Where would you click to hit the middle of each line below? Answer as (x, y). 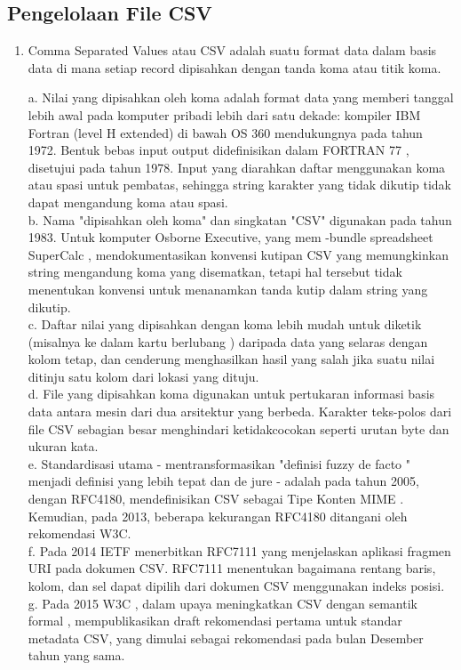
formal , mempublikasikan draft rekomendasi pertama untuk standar (215, 621)
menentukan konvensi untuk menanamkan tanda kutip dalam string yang (228, 289)
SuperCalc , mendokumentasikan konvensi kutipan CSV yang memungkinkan (238, 254)
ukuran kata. (63, 446)
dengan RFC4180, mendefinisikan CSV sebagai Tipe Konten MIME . (216, 499)
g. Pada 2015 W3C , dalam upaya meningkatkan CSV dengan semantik (223, 603)
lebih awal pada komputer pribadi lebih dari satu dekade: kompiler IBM (224, 114)
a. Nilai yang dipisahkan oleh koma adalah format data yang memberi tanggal (241, 97)
